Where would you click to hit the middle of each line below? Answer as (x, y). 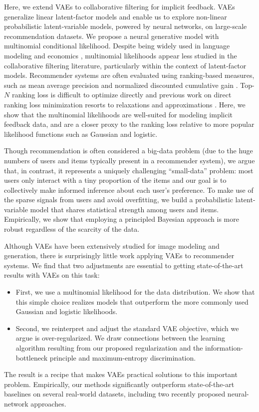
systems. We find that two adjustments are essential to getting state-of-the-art (124, 265)
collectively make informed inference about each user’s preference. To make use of (129, 190)
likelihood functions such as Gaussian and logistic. (81, 134)
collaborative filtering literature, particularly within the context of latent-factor (125, 65)
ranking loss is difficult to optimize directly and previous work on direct (122, 95)
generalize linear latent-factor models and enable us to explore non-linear (116, 16)
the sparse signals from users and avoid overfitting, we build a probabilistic (119, 200)
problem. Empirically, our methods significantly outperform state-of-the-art (119, 384)
